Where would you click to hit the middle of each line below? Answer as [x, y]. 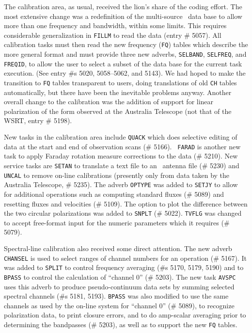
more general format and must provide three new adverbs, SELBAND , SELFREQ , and [125, 54]
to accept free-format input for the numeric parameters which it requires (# [117, 222]
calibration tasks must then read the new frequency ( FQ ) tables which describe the [126, 44]
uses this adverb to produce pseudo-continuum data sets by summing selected [119, 286]
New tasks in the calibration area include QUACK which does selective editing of [121, 137]
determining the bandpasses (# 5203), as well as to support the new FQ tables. [121, 324]
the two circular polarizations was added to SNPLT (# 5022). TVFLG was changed [123, 213]
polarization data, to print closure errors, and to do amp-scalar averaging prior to [125, 315]
